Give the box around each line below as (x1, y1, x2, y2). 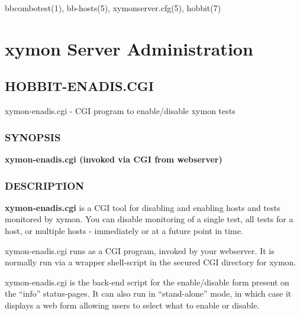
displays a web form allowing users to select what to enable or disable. (5, 298, 260, 311)
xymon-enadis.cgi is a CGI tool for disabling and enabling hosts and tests (5, 201, 280, 213)
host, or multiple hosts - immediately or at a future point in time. (5, 224, 243, 236)
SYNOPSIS (5, 129, 61, 144)
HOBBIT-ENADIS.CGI (5, 77, 154, 95)
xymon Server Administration (5, 36, 253, 60)
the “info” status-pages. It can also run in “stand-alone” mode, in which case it (5, 287, 292, 300)
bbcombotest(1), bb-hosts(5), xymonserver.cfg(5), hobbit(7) (5, 2, 221, 14)
